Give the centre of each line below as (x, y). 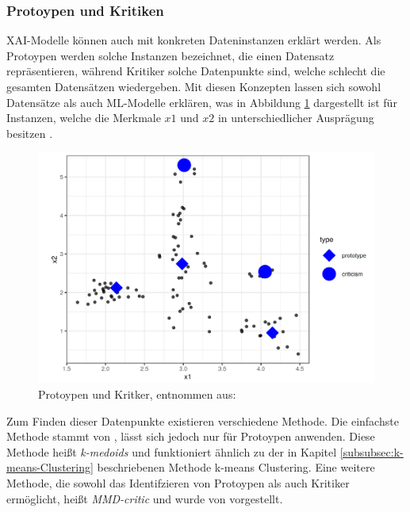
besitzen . (30, 133)
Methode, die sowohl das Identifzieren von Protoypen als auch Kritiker (178, 482)
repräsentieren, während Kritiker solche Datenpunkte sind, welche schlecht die (196, 71)
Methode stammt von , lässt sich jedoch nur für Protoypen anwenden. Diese (191, 436)
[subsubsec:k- (372, 451)
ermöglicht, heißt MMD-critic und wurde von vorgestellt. (145, 498)
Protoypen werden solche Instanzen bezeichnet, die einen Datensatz (171, 55)
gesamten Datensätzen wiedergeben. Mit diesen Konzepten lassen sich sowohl (194, 86)
